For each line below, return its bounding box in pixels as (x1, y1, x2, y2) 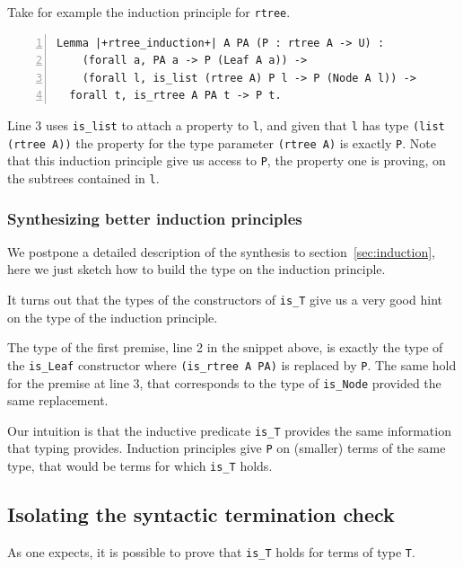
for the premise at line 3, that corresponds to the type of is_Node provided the (7, 373, 441, 392)
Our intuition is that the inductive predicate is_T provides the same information (7, 421, 451, 439)
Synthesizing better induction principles (7, 207, 302, 229)
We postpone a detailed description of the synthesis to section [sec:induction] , (7, 242, 436, 261)
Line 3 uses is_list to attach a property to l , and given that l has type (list (7, 116, 445, 135)
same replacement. (7, 391, 109, 410)
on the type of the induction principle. (7, 307, 218, 326)
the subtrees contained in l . (7, 169, 160, 187)
